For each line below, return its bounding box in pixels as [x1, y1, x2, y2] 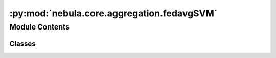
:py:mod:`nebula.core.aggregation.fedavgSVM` [9, 8, 218, 19]
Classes [9, 39, 36, 48]
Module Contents [9, 22, 70, 32]
